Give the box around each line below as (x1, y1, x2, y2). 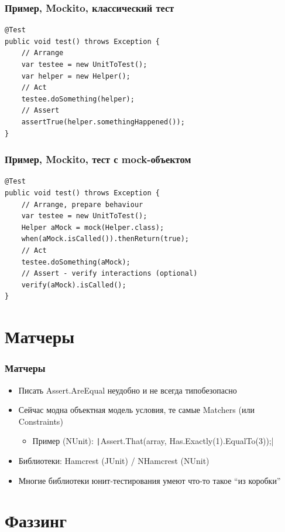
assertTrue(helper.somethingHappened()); (21, 117, 185, 126)
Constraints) (18, 415, 63, 427)
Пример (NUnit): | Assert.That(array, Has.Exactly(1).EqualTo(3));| (32, 435, 274, 447)
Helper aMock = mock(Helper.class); (21, 223, 164, 232)
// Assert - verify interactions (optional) (21, 269, 198, 278)
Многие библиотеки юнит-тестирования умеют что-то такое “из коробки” (18, 474, 281, 486)
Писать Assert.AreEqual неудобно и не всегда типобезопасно (18, 384, 237, 396)
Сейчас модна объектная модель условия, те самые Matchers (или (18, 404, 255, 416)
